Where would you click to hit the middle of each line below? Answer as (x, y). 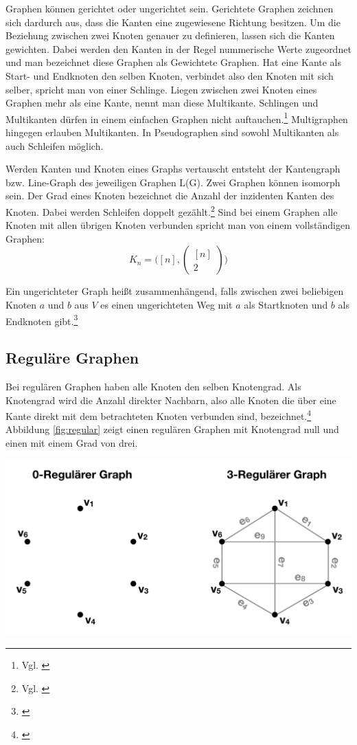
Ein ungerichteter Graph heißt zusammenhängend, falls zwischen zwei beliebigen (175, 291)
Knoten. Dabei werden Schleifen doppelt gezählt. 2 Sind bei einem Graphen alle (172, 210)
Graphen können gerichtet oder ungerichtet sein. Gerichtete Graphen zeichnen (170, 8)
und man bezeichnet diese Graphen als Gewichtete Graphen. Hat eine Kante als (174, 62)
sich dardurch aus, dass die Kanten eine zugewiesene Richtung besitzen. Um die (173, 22)
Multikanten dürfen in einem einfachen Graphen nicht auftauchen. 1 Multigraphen (177, 118)
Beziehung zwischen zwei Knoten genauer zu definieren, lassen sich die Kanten (170, 35)
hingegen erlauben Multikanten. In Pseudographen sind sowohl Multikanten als (172, 132)
